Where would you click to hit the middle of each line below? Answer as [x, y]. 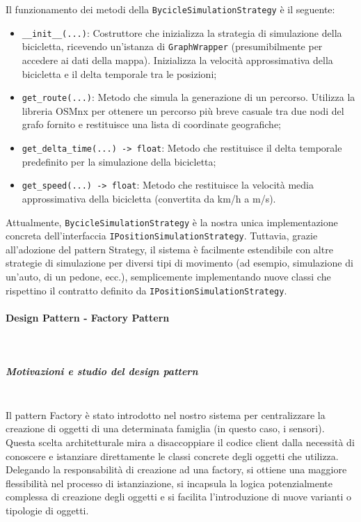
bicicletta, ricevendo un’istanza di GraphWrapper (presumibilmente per [172, 46]
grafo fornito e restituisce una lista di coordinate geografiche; [152, 124]
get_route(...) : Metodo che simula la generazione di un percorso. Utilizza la [188, 97]
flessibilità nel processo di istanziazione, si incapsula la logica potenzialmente [169, 483]
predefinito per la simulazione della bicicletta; [119, 161]
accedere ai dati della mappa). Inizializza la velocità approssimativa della [177, 60]
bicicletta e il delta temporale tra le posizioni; [119, 73]
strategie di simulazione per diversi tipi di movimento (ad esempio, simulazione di [179, 263]
